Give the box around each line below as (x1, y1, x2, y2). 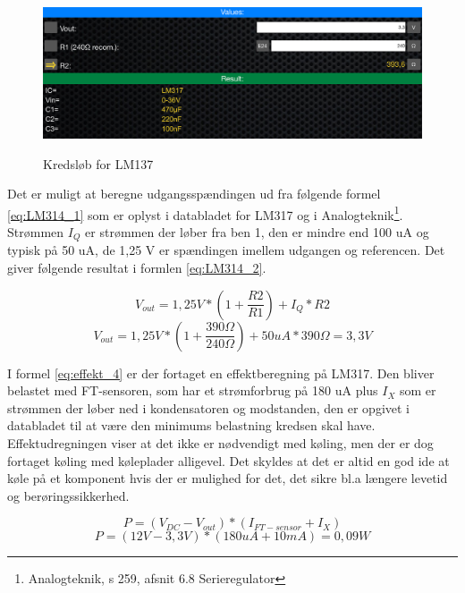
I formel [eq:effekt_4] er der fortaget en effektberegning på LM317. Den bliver (7, 363, 435, 382)
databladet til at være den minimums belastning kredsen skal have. (7, 416, 376, 435)
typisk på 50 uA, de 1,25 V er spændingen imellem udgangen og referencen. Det (7, 241, 445, 259)
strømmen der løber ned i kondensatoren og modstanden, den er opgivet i (7, 398, 410, 417)
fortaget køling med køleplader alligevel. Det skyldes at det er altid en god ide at (7, 451, 450, 470)
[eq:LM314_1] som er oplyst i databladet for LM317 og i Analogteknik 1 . (7, 202, 403, 224)
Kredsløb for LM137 (43, 154, 154, 173)
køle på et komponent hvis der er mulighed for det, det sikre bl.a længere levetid (7, 469, 448, 487)
